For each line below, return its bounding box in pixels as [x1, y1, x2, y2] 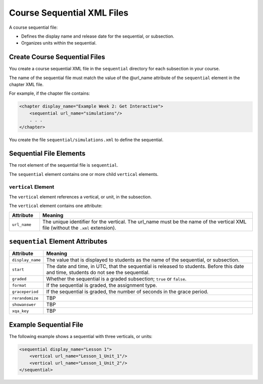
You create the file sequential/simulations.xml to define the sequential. [9, 137, 164, 143]
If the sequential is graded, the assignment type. [46, 282, 157, 289]
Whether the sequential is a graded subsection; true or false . [46, 276, 187, 282]
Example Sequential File [9, 320, 84, 329]
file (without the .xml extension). [42, 224, 116, 231]
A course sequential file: [9, 24, 58, 30]
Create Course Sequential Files [9, 53, 106, 61]
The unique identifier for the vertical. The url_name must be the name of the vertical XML [42, 218, 247, 225]
